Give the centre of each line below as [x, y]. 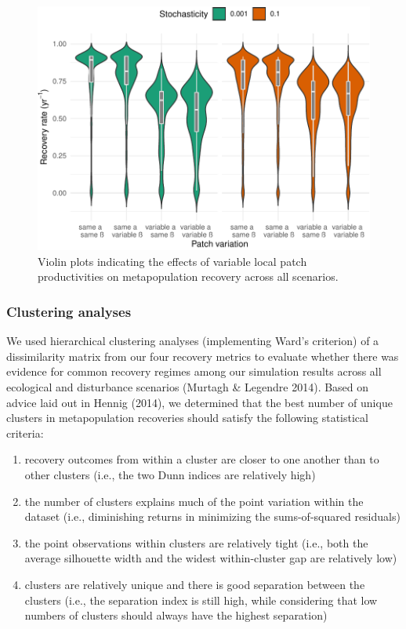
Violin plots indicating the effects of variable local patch [172, 261]
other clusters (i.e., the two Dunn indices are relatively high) [170, 474]
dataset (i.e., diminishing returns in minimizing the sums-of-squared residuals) [212, 516]
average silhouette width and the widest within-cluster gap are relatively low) [211, 558]
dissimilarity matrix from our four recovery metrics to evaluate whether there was [203, 356]
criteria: [25, 433]
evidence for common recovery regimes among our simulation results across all [194, 371]
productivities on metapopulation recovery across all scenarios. [188, 276]
